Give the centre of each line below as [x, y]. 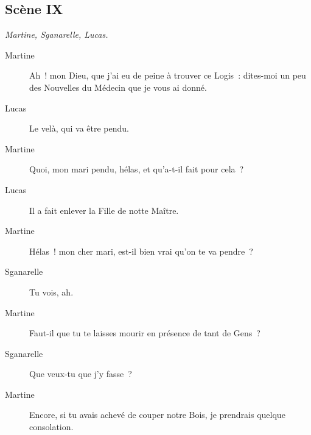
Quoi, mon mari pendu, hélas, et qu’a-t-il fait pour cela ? [137, 169]
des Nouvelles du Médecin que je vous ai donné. [118, 87]
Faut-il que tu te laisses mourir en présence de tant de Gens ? [145, 333]
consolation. [51, 427]
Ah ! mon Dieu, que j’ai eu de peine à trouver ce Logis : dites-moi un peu [168, 75]
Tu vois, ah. [51, 292]
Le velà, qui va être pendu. [79, 128]
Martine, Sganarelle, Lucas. [57, 34]
